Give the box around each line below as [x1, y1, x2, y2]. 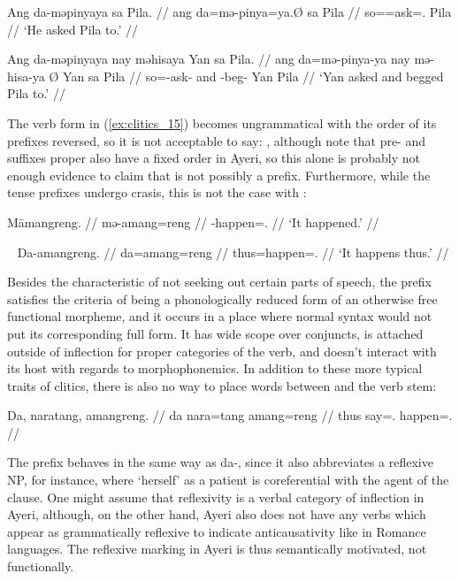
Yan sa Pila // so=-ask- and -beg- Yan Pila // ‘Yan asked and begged [63, 66, 444, 85]
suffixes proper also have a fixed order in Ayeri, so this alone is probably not [7, 149, 420, 167]
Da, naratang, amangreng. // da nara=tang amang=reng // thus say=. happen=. [7, 406, 453, 424]
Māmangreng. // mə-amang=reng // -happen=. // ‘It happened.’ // [7, 212, 379, 231]
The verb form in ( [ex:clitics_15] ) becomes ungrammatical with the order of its [7, 113, 437, 132]
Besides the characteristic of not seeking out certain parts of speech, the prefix [7, 272, 432, 291]
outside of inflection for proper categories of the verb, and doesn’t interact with [7, 341, 437, 360]
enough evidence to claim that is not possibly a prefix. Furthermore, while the [7, 165, 431, 184]
